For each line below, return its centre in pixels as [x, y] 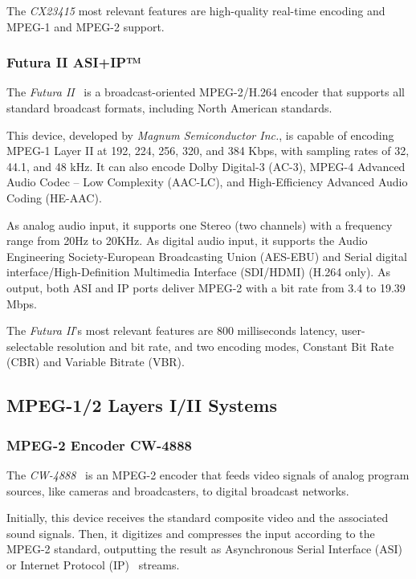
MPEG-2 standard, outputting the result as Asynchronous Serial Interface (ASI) [205, 549]
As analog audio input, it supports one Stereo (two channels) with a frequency [200, 224]
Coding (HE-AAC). [54, 197]
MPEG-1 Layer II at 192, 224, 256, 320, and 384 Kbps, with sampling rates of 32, [208, 151]
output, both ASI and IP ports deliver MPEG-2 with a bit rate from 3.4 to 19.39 [206, 287]
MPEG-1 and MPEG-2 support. [86, 26]
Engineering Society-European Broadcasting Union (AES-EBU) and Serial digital [207, 256]
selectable [30, 346]
